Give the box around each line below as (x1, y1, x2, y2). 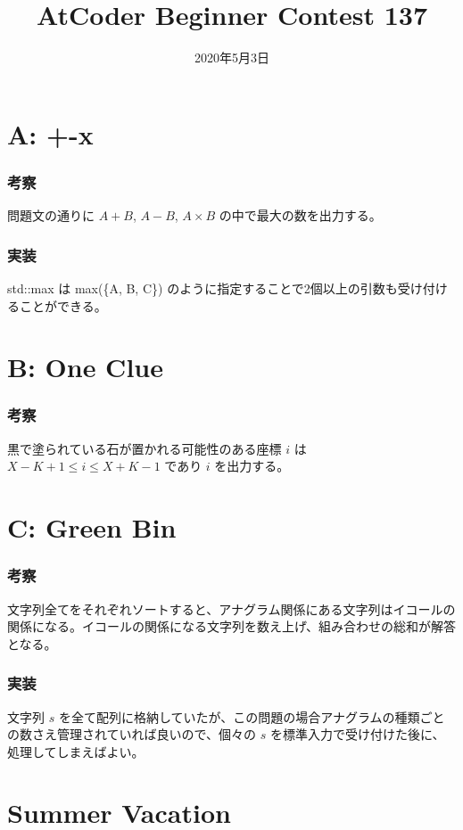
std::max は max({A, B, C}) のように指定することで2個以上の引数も (7, 278, 398, 297)
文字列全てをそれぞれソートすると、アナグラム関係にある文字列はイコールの (7, 599, 456, 618)
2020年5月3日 (194, 48, 269, 67)
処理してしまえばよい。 (7, 742, 145, 760)
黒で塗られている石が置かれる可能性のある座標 (7, 439, 282, 457)
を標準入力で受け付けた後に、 (269, 725, 445, 744)
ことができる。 (19, 296, 107, 315)
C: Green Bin (7, 509, 177, 546)
